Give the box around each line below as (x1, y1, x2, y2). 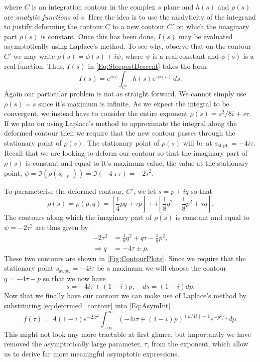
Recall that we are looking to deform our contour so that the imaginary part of (4, 148, 247, 158)
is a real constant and (153, 50, 219, 61)
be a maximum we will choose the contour (97, 263, 227, 273)
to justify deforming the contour (4, 21, 103, 32)
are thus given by (35, 221, 88, 232)
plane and (163, 2, 194, 12)
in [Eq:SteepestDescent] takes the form (88, 60, 207, 71)
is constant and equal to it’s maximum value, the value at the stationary (25, 157, 249, 168)
